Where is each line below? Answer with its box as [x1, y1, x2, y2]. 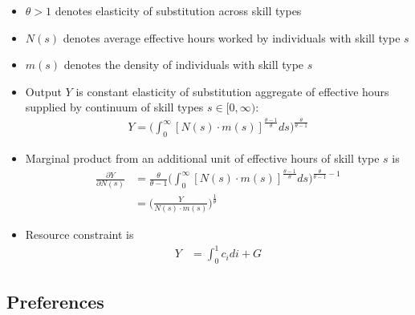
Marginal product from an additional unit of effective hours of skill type [25, 150, 380, 167]
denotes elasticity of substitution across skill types [55, 2, 302, 18]
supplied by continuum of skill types [25, 99, 204, 115]
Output [25, 83, 62, 99]
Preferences [6, 289, 104, 313]
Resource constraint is [25, 226, 134, 243]
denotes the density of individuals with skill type [63, 56, 304, 73]
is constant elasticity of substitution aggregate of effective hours [75, 83, 389, 99]
